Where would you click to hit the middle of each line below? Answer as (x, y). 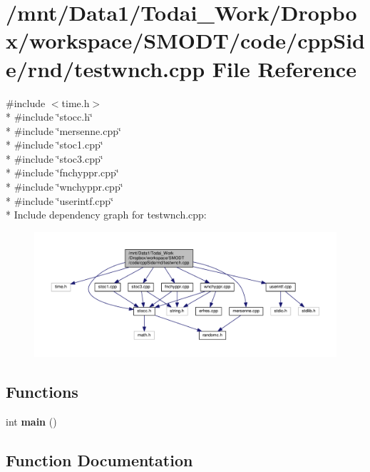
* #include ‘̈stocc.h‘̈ (49, 117)
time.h (76, 102)
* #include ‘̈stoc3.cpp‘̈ (55, 158)
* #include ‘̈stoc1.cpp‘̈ (55, 145)
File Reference (284, 68)
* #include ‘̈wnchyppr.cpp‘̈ (65, 187)
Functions (42, 392)
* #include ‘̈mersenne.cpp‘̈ (63, 130)
